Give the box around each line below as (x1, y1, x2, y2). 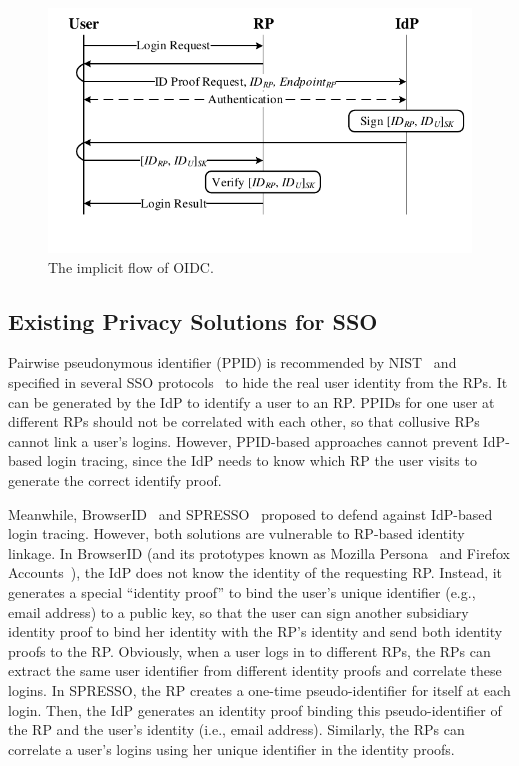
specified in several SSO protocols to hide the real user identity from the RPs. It (8, 372, 508, 393)
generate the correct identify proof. (8, 470, 222, 490)
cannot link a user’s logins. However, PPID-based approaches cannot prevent (8, 430, 479, 451)
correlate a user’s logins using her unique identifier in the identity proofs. (8, 738, 455, 759)
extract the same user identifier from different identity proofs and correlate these (8, 660, 502, 681)
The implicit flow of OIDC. (48, 256, 214, 277)
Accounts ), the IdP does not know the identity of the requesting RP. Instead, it (8, 562, 503, 583)
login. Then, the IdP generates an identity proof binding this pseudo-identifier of (8, 699, 502, 720)
